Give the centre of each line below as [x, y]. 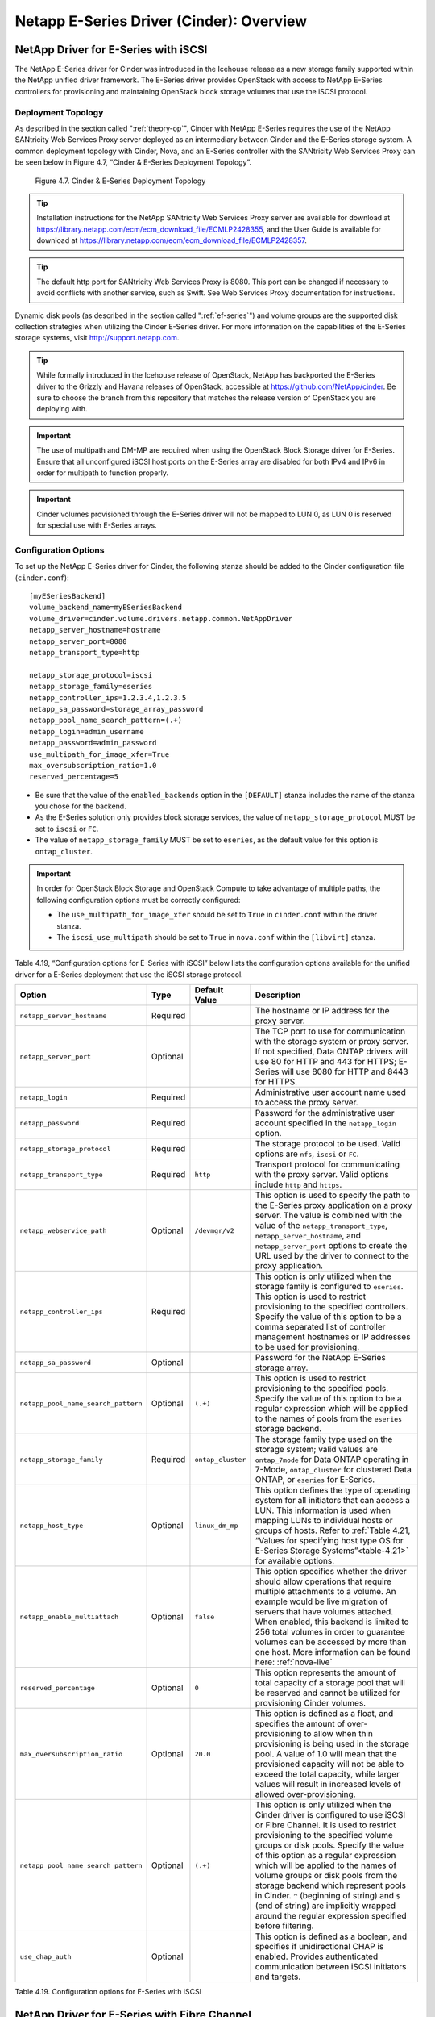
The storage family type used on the [324, 1439]
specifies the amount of [300, 1724]
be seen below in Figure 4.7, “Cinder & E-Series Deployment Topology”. [133, 162]
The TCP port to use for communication [330, 1031]
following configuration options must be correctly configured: [139, 900]
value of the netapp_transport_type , [321, 1226]
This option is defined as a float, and [324, 1714]
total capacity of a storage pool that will [330, 1683]
